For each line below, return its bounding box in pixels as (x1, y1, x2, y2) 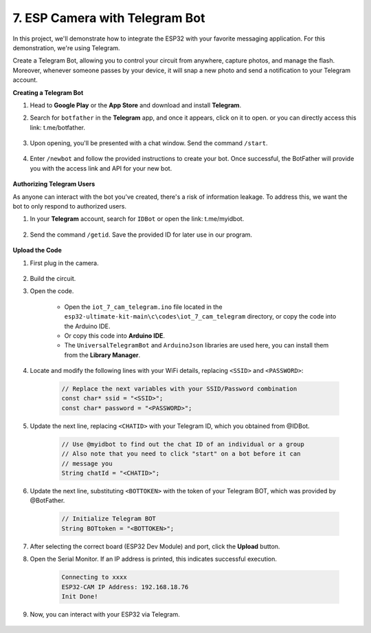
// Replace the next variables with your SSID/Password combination (61, 385, 297, 393)
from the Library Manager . (64, 351, 141, 359)
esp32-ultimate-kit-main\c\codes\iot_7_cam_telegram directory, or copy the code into (64, 312, 337, 321)
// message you (61, 460, 113, 467)
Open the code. (30, 287, 74, 295)
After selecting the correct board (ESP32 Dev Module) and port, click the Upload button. (30, 542, 280, 550)
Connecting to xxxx (61, 573, 127, 581)
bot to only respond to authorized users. (12, 202, 127, 211)
